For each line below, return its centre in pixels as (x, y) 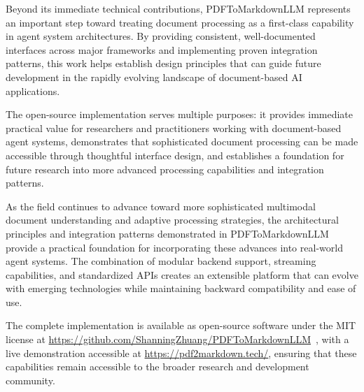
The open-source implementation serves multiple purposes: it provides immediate (180, 114)
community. (30, 380)
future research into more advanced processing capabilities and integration (165, 169)
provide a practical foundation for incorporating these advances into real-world (174, 247)
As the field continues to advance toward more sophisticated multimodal (161, 206)
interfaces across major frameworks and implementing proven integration (162, 49)
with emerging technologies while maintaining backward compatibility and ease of (181, 288)
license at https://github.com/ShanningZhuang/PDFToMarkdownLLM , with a (177, 339)
